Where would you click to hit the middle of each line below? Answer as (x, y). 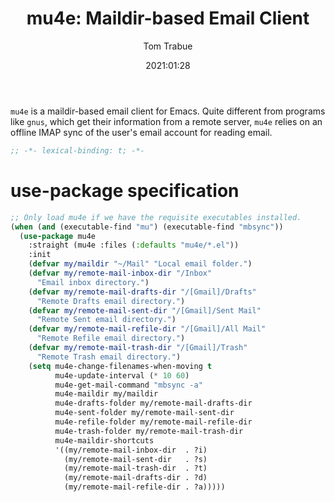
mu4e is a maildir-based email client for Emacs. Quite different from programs (168, 111)
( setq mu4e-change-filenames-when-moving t (120, 366)
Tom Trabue (168, 46)
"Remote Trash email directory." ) (109, 357)
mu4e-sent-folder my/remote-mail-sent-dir (144, 413)
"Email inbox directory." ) (93, 282)
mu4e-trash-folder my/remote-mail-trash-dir (149, 431)
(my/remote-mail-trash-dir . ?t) (135, 468)
